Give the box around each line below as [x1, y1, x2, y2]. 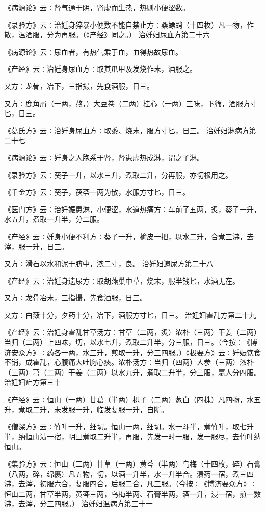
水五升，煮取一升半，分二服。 [4, 214, 104, 224]
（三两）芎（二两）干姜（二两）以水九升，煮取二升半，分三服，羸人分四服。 [4, 366, 261, 377]
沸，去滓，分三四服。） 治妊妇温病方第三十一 [4, 498, 153, 509]
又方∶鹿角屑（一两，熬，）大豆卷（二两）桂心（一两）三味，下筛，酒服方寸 [4, 98, 257, 108]
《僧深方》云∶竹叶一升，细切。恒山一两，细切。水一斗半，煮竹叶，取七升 [4, 421, 254, 432]
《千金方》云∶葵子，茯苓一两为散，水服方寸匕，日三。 [4, 187, 190, 197]
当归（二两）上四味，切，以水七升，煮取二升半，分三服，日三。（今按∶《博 [4, 337, 257, 347]
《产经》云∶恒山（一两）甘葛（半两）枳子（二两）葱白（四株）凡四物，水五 [4, 394, 261, 405]
